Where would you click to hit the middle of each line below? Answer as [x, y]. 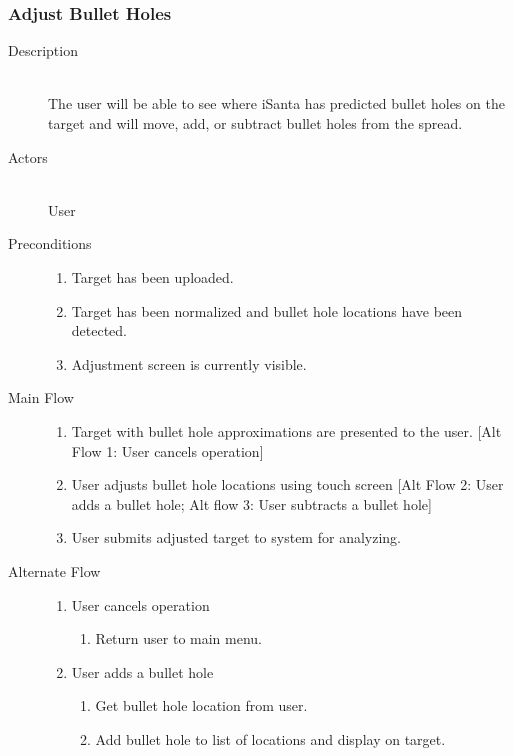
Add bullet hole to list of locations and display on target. [270, 738]
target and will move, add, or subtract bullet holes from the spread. [255, 123]
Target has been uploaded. [152, 276]
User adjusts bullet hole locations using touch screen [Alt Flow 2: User [287, 484]
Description [43, 50]
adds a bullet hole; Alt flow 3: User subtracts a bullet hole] [251, 503]
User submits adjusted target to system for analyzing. [236, 537]
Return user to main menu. [178, 638]
